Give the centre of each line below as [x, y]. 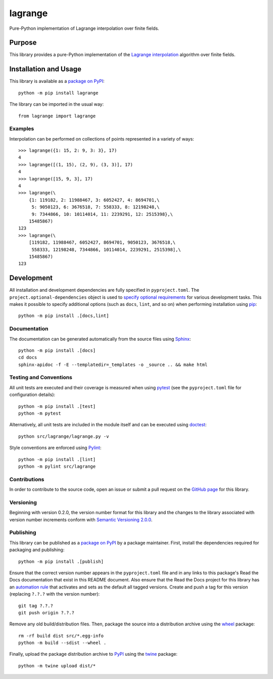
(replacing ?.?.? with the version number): [55, 594]
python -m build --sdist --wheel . [62, 643]
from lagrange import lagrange [57, 116]
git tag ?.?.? [36, 606]
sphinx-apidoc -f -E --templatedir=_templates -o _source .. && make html [113, 365]
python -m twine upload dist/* [57, 666]
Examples [22, 129]
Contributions [27, 479]
